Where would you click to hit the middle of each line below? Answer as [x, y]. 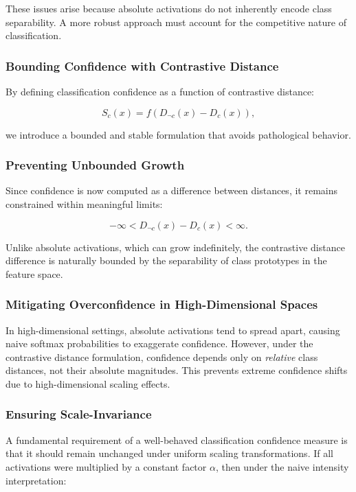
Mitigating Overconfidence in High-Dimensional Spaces [162, 304]
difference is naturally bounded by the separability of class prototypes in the [166, 260]
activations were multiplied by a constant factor [106, 466]
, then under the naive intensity [282, 466]
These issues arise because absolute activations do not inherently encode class [169, 8]
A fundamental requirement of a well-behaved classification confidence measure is [177, 440]
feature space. [34, 273]
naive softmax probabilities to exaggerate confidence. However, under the [159, 343]
